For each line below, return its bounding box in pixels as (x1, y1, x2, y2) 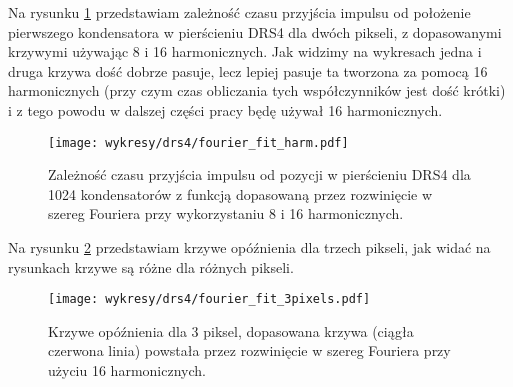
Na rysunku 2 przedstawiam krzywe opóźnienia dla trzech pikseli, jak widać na (8, 237, 491, 257)
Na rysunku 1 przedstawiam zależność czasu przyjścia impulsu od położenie (8, 2, 471, 22)
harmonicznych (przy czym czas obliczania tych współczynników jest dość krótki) (8, 80, 506, 101)
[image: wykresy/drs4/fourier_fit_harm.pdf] (48, 135, 349, 150)
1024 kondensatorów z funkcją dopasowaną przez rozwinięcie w (48, 183, 433, 204)
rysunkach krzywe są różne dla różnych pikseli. (8, 256, 294, 277)
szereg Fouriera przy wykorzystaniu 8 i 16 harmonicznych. (48, 203, 404, 224)
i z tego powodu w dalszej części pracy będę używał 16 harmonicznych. (8, 99, 443, 120)
